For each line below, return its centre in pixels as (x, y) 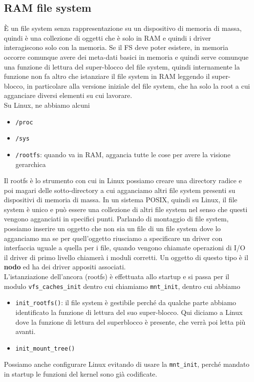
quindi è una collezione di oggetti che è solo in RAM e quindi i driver (107, 37)
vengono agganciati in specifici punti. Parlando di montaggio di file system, (116, 219)
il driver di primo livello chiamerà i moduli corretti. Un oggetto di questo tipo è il (126, 257)
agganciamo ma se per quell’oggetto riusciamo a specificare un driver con (113, 238)
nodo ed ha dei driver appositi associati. (65, 267)
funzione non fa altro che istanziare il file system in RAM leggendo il (107, 76)
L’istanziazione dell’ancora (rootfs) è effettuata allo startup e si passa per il (117, 276)
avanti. (25, 331)
